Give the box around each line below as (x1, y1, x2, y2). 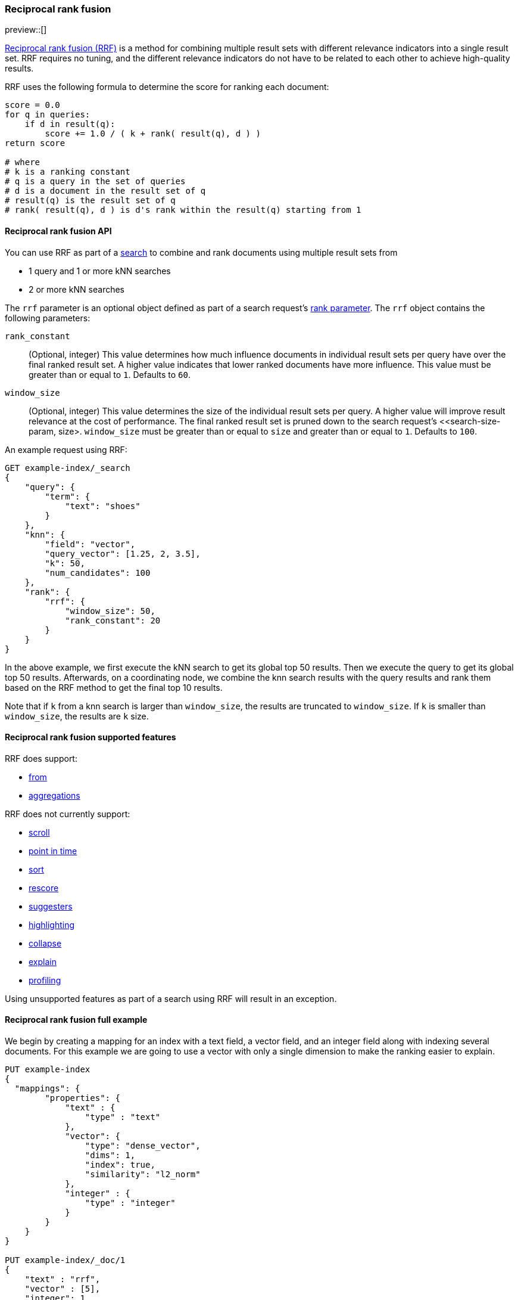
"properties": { (45, 1093, 120, 1103)
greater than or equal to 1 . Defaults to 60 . (29, 369, 191, 380)
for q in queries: (5, 110, 91, 120)
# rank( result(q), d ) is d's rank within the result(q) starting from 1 (5, 205, 361, 215)
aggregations (29, 790, 80, 801)
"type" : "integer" (85, 1198, 176, 1208)
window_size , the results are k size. (5, 710, 149, 721)
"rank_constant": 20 (65, 615, 161, 625)
